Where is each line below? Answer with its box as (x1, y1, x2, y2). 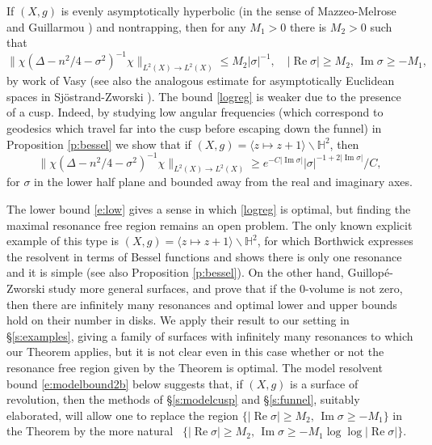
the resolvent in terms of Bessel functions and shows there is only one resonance (6, 248, 402, 265)
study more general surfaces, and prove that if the (48, 280, 296, 297)
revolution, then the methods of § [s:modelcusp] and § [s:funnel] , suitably (6, 391, 360, 408)
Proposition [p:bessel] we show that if (6, 135, 191, 152)
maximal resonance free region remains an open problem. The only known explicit (6, 216, 413, 233)
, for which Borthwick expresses (257, 232, 413, 249)
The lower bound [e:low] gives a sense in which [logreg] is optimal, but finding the (6, 201, 411, 218)
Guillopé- (347, 264, 393, 281)
